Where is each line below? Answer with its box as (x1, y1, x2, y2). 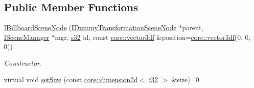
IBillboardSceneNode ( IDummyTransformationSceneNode (4, 22, 177, 33)
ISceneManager (4, 32, 49, 42)
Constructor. (4, 57, 42, 68)
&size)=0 (171, 74, 199, 84)
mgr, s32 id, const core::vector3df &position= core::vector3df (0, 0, (55, 32, 251, 42)
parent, (182, 22, 204, 33)
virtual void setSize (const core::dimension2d (4, 74, 138, 84)
